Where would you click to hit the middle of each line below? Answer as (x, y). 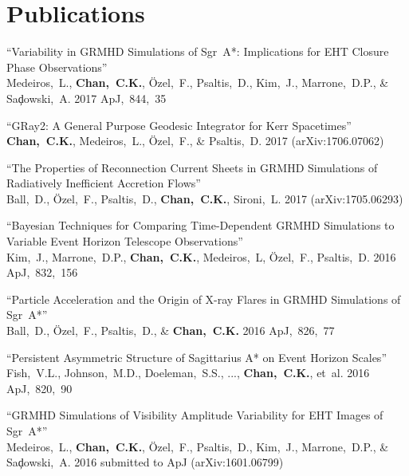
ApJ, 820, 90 (39, 388)
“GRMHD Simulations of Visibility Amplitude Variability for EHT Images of (195, 415)
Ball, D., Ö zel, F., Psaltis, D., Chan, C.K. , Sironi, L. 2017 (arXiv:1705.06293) (205, 198)
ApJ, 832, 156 (42, 272)
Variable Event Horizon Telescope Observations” (125, 241)
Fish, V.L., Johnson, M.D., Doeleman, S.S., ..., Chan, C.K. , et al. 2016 (188, 373)
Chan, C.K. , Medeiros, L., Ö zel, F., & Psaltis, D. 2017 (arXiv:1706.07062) (195, 141)
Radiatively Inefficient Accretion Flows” (104, 183)
